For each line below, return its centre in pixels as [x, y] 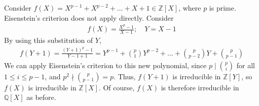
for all [246, 65]
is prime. [223, 8]
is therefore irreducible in [200, 87]
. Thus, [125, 76]
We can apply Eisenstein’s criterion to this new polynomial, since [105, 65]
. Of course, [117, 87]
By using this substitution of [49, 40]
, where [190, 8]
